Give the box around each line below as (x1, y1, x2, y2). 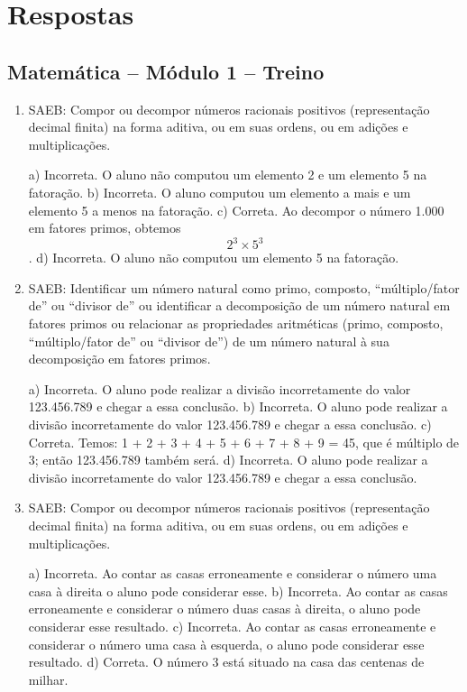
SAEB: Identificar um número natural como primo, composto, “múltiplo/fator (28, 278, 460, 297)
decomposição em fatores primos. (28, 349, 211, 368)
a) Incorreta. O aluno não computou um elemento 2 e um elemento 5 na (28, 165, 427, 184)
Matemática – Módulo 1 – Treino (7, 57, 325, 85)
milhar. (28, 669, 69, 688)
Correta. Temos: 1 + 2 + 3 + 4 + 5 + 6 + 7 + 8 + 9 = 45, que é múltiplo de (28, 432, 460, 451)
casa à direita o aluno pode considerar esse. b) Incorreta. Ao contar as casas (28, 581, 448, 600)
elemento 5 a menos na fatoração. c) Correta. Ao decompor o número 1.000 (28, 200, 444, 219)
